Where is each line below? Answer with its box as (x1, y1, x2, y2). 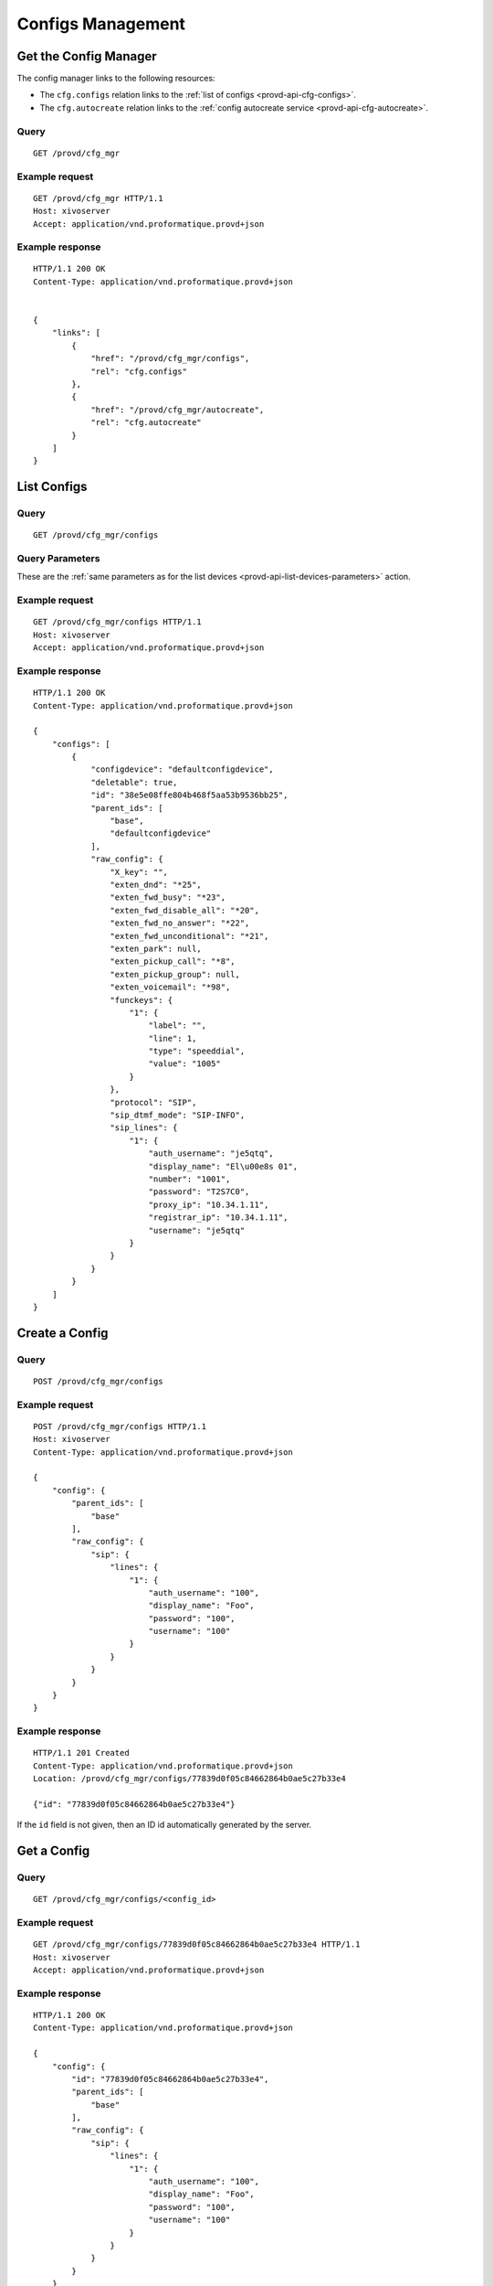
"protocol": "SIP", (110, 1097, 197, 1107)
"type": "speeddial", (148, 1046, 246, 1056)
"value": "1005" (148, 1059, 221, 1069)
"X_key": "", (110, 867, 169, 877)
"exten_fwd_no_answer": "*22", (110, 918, 250, 928)
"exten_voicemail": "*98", (110, 982, 231, 992)
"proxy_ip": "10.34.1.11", (148, 1199, 269, 1210)
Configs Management (16, 14, 186, 34)
